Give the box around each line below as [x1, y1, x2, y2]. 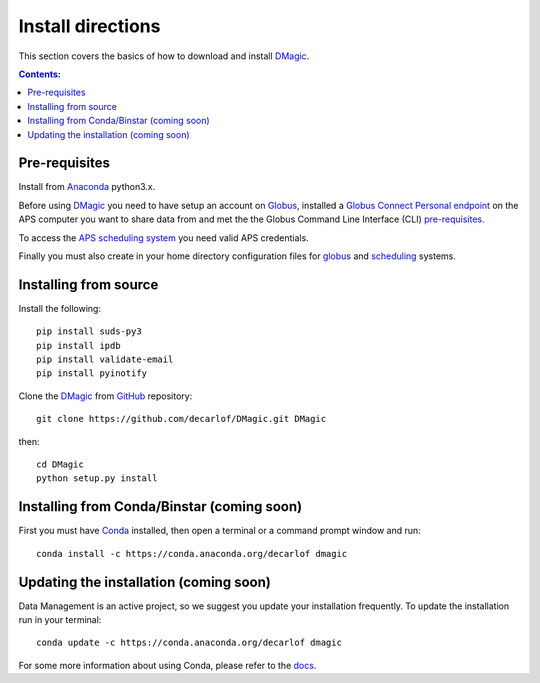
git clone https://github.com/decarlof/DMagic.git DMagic [36, 413, 327, 425]
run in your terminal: [18, 613, 102, 625]
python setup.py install [36, 473, 158, 484]
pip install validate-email [36, 354, 174, 365]
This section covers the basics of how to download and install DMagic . [18, 50, 310, 62]
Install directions [18, 15, 161, 37]
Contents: [18, 68, 62, 80]
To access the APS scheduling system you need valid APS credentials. [18, 231, 309, 244]
